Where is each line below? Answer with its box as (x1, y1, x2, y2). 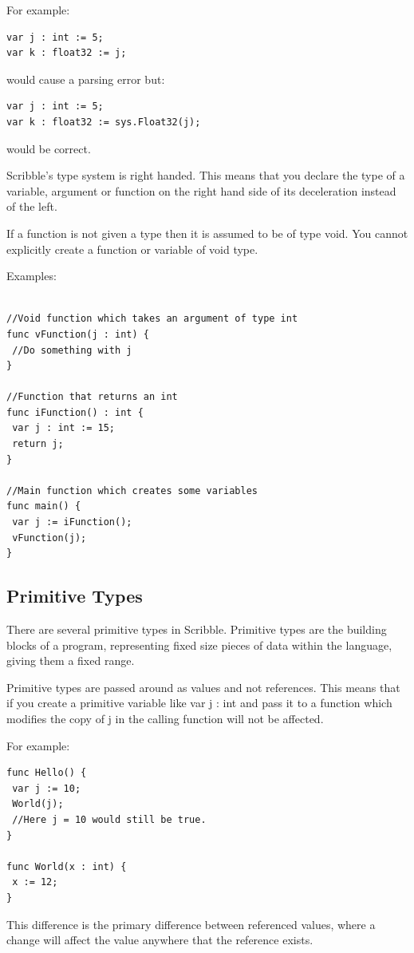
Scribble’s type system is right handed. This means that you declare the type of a (6, 167, 405, 184)
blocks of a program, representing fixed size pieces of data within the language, (6, 636, 392, 653)
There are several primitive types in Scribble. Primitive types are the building (6, 621, 387, 638)
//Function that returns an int (6, 391, 178, 403)
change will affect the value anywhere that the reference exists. (6, 931, 313, 948)
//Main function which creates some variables (6, 484, 258, 496)
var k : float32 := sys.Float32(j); (6, 116, 201, 128)
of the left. (6, 198, 57, 215)
